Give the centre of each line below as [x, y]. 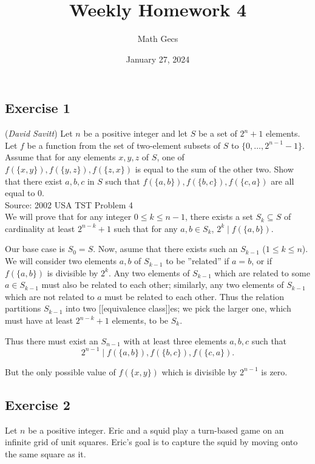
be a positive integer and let [136, 133]
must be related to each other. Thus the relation [194, 296]
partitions [23, 308]
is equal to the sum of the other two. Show [214, 169]
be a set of [218, 133]
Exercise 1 [38, 108]
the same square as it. [46, 453]
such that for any [146, 228]
